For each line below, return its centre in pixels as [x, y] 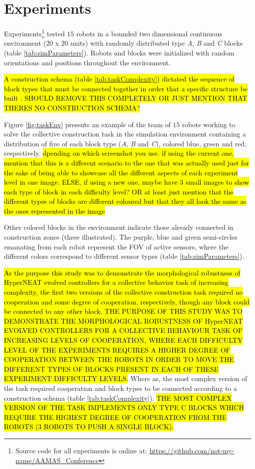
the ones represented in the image [54, 210]
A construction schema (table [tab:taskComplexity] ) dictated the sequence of [119, 79]
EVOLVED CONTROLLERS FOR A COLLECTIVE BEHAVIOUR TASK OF [123, 330]
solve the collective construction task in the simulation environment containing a [125, 134]
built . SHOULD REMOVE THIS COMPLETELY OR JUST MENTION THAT [126, 98]
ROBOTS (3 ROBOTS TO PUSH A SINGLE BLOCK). [89, 427]
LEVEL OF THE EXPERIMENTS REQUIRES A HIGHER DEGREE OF [117, 349]
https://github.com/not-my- [192, 450]
